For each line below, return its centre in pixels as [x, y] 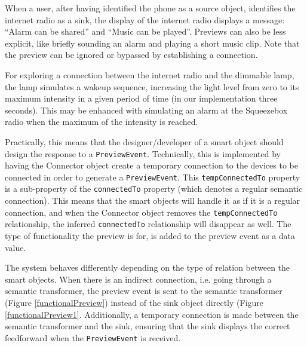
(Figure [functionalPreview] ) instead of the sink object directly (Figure [134, 302]
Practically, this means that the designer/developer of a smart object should [144, 141]
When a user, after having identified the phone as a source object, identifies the [150, 8]
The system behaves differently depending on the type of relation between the [148, 267]
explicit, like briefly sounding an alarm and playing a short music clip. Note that [152, 43]
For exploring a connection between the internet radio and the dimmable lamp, [150, 74]
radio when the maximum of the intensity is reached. [102, 122]
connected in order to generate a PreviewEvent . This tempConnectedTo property [153, 177]
